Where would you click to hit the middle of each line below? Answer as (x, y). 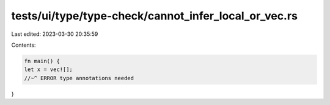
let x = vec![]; (49, 69)
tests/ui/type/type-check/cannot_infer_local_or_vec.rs (154, 16)
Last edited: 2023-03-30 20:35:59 (55, 34)
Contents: (24, 45)
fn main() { (42, 61)
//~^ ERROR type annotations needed (79, 78)
